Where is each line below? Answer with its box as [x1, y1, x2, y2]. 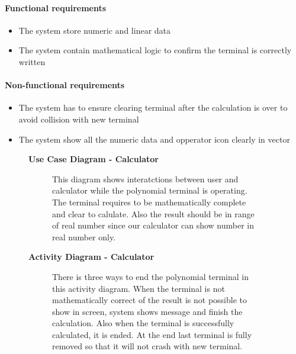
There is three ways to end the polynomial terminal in [52, 270, 249, 282]
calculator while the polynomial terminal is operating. [52, 184, 247, 197]
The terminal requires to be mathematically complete [52, 195, 246, 208]
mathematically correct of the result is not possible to [52, 294, 247, 306]
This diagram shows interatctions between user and [52, 172, 239, 185]
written [18, 55, 46, 67]
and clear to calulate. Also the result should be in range [52, 207, 255, 220]
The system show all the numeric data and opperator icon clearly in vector [18, 133, 290, 145]
